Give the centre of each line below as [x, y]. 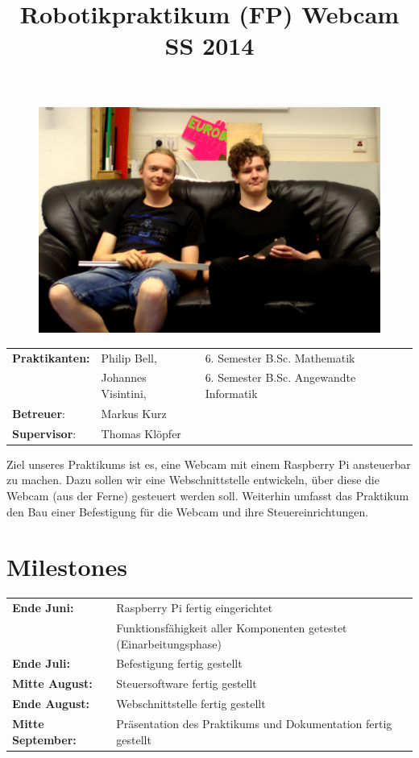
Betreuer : [39, 413]
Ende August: [51, 704]
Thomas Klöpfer [141, 433]
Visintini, [124, 393]
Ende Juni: [43, 608]
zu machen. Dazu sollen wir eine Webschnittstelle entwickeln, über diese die [193, 480]
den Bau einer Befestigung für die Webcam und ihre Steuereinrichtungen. [188, 511]
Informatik [231, 393]
